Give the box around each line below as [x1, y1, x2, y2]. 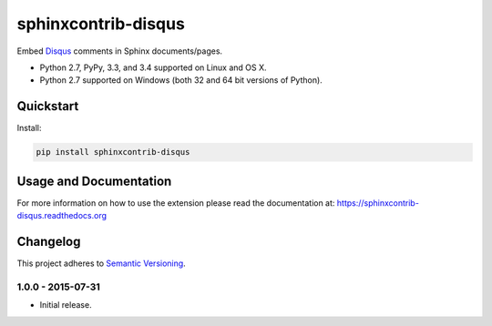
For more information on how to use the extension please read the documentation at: [16, 197, 335, 209]
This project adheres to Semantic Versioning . [16, 258, 186, 269]
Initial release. [39, 300, 92, 311]
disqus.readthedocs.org [16, 210, 108, 221]
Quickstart [16, 98, 79, 114]
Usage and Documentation [16, 173, 172, 188]
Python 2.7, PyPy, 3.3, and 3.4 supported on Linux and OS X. [39, 62, 268, 73]
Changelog [16, 233, 81, 250]
